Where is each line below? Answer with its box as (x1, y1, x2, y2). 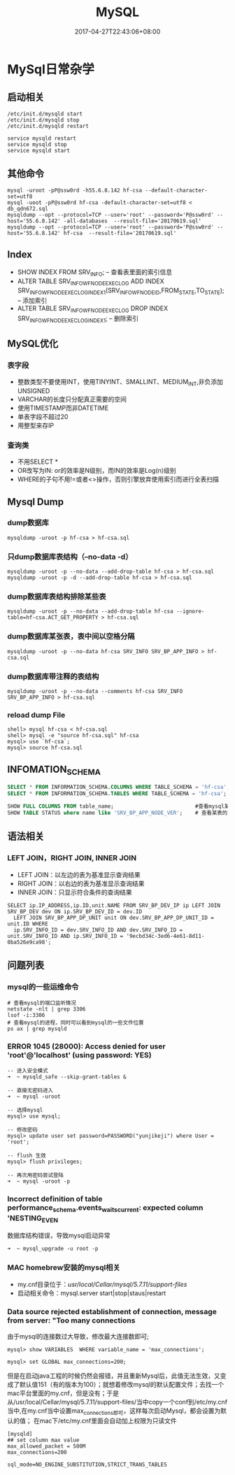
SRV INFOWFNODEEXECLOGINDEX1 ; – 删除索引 (17, 314, 138, 324)
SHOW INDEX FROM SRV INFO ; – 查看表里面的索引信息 (17, 268, 173, 278)
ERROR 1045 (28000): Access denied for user (7, 1041, 166, 1051)
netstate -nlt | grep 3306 (7, 1006, 86, 1013)
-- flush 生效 (7, 1152, 47, 1160)
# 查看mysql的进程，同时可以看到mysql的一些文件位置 (7, 1019, 144, 1027)
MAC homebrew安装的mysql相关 (7, 1263, 120, 1273)
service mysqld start (7, 147, 71, 154)
